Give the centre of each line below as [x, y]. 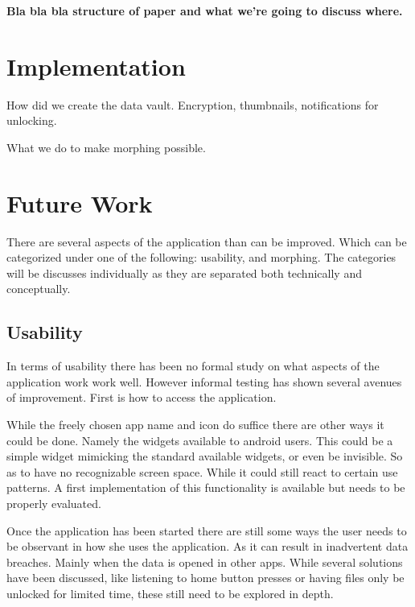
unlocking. [32, 120]
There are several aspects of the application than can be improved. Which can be [207, 241]
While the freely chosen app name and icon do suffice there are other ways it [195, 424]
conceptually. [39, 289]
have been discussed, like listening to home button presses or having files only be [205, 578]
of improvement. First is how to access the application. [142, 397]
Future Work [80, 202]
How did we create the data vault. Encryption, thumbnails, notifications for [193, 104]
